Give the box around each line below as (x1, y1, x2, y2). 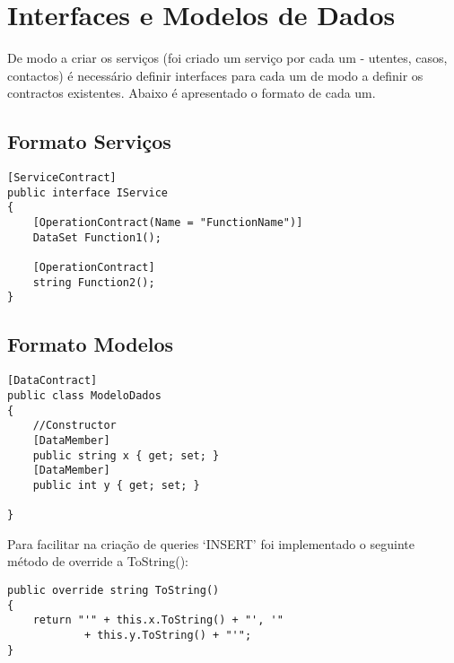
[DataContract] (7, 374, 98, 388)
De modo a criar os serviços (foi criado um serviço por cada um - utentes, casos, (7, 48, 448, 67)
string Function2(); (32, 275, 155, 289)
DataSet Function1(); (32, 231, 162, 244)
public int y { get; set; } (32, 478, 200, 492)
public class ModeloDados (7, 388, 162, 402)
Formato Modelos (7, 330, 174, 358)
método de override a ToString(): (7, 552, 188, 571)
